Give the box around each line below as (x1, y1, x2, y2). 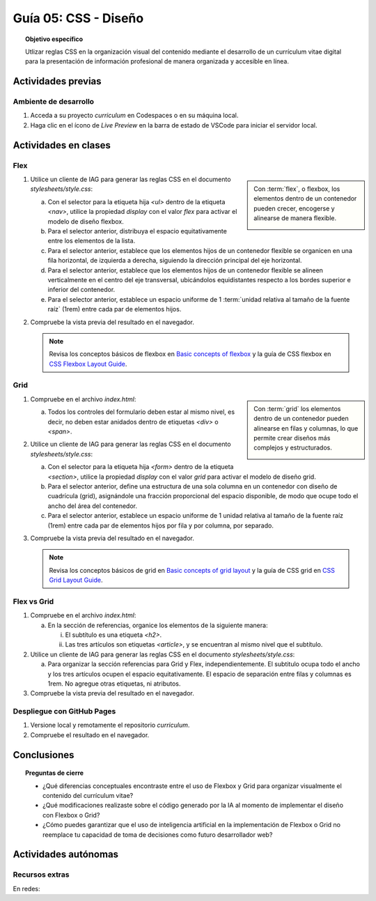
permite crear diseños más (253, 433, 331, 442)
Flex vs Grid (13, 596, 54, 606)
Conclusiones (13, 749, 75, 761)
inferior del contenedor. (47, 286, 116, 294)
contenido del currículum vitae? (42, 792, 134, 800)
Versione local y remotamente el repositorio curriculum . (30, 721, 190, 730)
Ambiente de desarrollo (13, 97, 94, 107)
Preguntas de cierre (25, 769, 84, 777)
